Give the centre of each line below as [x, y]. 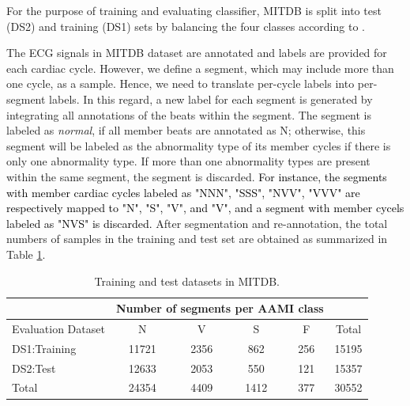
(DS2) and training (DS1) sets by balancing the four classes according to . [186, 26]
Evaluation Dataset [58, 328]
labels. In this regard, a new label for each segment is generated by [211, 99]
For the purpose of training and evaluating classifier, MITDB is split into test [194, 10]
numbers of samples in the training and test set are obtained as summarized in [197, 239]
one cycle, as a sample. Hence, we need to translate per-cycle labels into [181, 83]
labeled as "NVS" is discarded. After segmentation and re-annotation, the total [197, 223]
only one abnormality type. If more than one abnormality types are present [188, 161]
